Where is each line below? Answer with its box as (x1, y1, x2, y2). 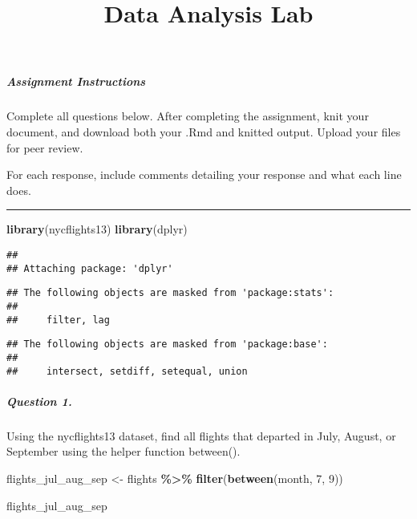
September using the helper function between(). (6, 443, 241, 460)
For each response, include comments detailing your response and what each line (6, 166, 402, 183)
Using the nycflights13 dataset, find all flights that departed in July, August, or (6, 427, 396, 444)
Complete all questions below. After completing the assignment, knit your (6, 107, 369, 124)
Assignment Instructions (6, 73, 146, 90)
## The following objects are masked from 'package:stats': (6, 287, 334, 299)
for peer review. (6, 139, 83, 156)
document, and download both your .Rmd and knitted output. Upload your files (6, 123, 401, 140)
